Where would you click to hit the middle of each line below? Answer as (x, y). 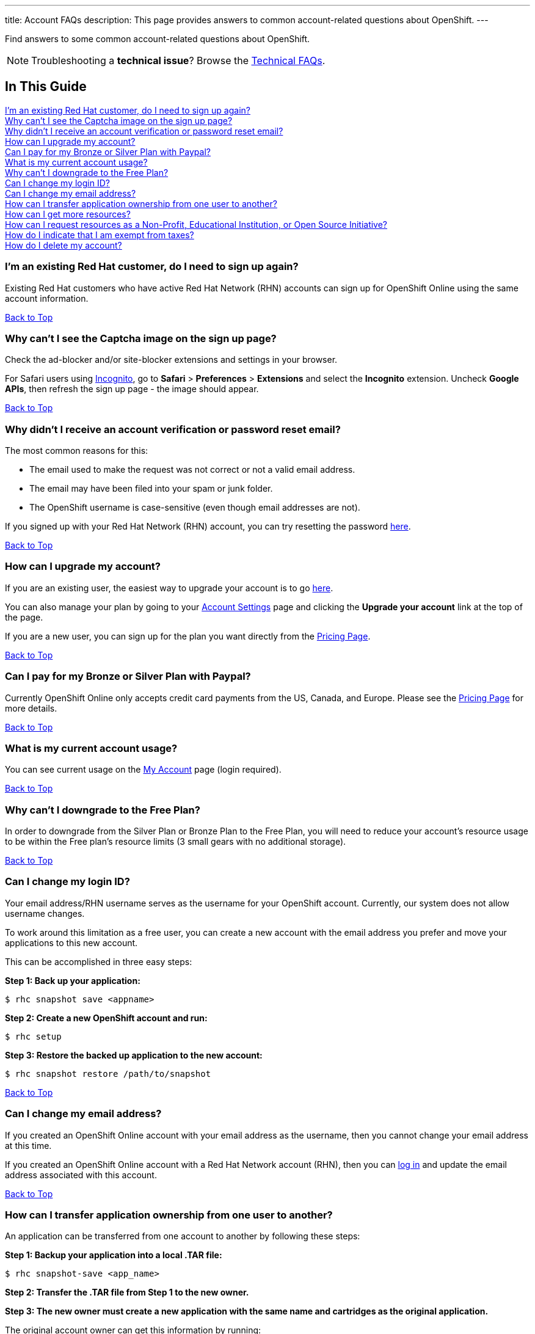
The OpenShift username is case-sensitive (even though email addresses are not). (195, 508)
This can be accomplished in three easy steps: (99, 961)
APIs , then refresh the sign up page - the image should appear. (132, 389)
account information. (47, 298)
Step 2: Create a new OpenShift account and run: (106, 1018)
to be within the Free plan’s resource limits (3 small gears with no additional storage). (176, 842)
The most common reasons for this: (77, 451)
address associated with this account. (81, 1175)
